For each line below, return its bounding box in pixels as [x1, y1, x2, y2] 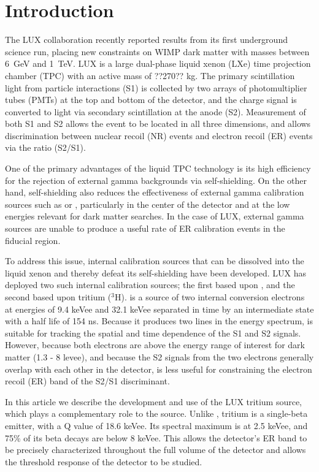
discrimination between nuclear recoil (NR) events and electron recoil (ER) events [5, 129, 313, 142]
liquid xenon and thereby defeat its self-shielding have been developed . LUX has [5, 266, 306, 279]
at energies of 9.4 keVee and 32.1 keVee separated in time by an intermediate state [5, 302, 314, 315]
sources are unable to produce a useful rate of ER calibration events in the [5, 222, 285, 235]
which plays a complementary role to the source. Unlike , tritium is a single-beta [5, 407, 308, 420]
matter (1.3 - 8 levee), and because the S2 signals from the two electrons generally [5, 350, 314, 363]
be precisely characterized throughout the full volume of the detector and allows [5, 443, 306, 456]
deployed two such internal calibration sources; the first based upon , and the [5, 278, 295, 291]
